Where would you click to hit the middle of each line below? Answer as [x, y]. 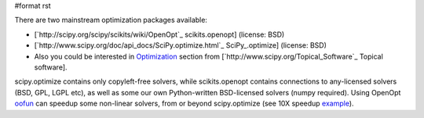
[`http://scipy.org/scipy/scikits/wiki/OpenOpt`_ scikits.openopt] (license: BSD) [159, 34]
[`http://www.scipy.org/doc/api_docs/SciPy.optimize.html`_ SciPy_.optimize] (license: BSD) [181, 45]
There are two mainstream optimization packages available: [111, 20]
